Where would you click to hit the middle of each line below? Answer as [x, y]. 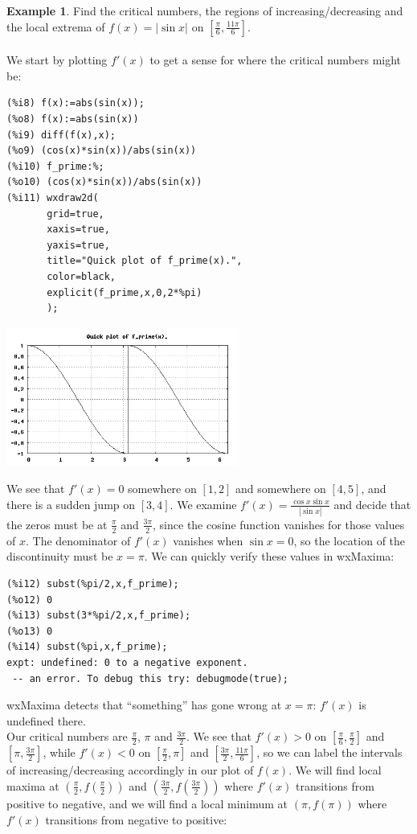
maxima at [33, 785]
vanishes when [208, 540]
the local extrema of [56, 26]
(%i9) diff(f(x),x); [61, 135]
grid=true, [76, 214]
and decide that [372, 504]
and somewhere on [280, 489]
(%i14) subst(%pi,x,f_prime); [87, 647]
